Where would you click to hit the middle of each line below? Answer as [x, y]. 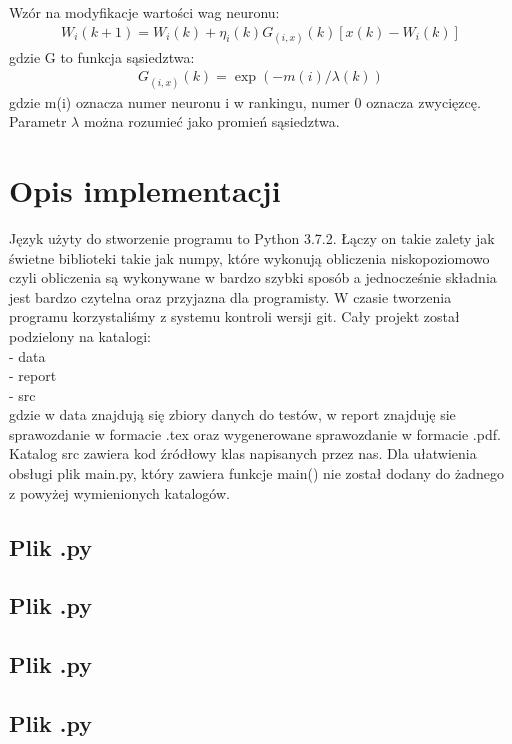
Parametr [38, 121]
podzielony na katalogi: [80, 335]
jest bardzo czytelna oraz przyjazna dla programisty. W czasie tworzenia [230, 296]
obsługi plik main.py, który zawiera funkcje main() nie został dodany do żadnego [257, 473]
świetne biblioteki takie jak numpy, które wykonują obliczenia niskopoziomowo [249, 257]
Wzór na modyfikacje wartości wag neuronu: [144, 12]
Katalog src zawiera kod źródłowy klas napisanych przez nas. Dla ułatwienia [243, 453]
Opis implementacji [145, 190]
